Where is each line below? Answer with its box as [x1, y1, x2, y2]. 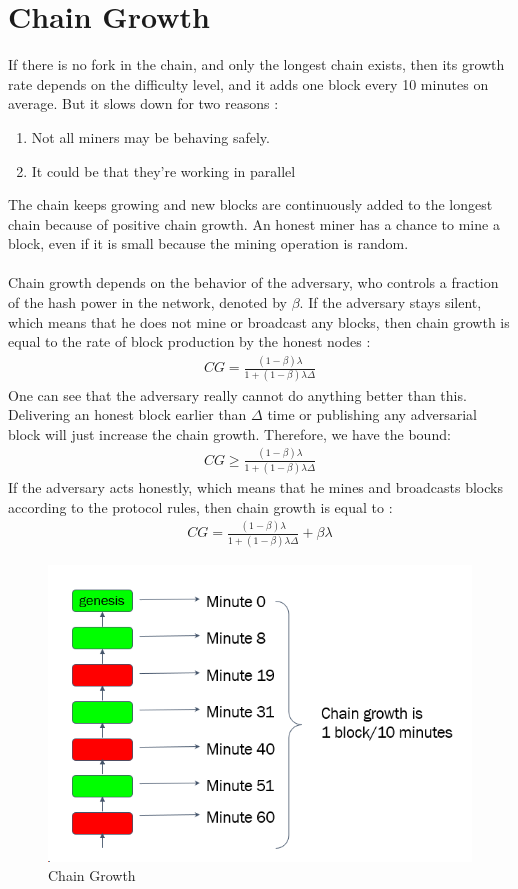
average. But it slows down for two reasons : [8, 93, 279, 114]
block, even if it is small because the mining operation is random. [8, 233, 409, 254]
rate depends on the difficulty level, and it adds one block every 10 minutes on [8, 73, 489, 94]
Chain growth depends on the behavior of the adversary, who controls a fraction [8, 272, 499, 293]
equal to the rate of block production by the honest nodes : [8, 331, 371, 352]
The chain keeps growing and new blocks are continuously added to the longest [8, 194, 493, 215]
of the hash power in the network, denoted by [8, 292, 287, 313]
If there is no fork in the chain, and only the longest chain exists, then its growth [8, 54, 505, 75]
